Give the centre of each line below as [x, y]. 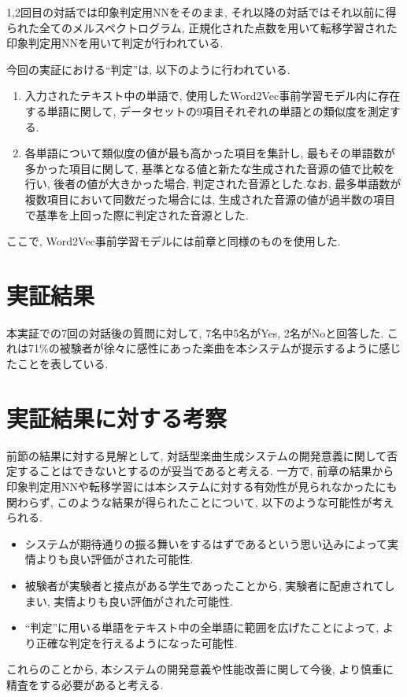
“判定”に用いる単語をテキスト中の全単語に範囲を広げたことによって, [202, 627]
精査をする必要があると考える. [85, 684]
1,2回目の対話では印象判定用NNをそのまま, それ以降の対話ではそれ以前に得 [202, 12]
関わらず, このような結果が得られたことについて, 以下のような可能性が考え [200, 502]
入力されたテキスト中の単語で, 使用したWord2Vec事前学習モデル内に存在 [213, 96]
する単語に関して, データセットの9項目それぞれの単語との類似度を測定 [207, 111]
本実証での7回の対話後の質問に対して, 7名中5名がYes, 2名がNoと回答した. [195, 332]
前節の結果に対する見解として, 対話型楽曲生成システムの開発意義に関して [197, 455]
